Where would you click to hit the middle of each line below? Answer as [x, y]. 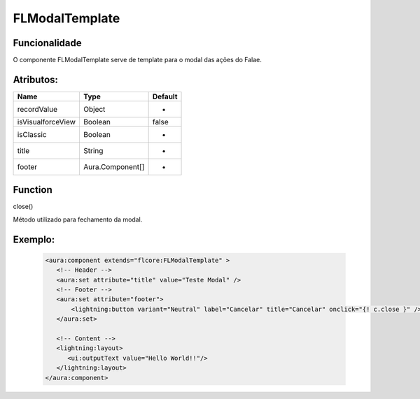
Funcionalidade [47, 43]
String [93, 150]
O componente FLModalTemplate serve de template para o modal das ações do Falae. [137, 60]
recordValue [37, 109]
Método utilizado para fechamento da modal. [78, 219]
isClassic [32, 134]
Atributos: [36, 79]
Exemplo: [34, 239]
